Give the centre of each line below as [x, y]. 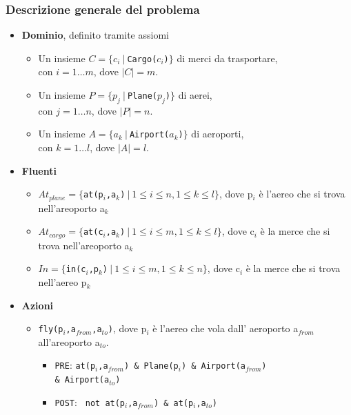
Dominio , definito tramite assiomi [95, 35]
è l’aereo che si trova [302, 194]
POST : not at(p [90, 402]
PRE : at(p [75, 365]
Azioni [38, 305]
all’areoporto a [69, 341]
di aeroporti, [218, 134]
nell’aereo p [62, 282]
